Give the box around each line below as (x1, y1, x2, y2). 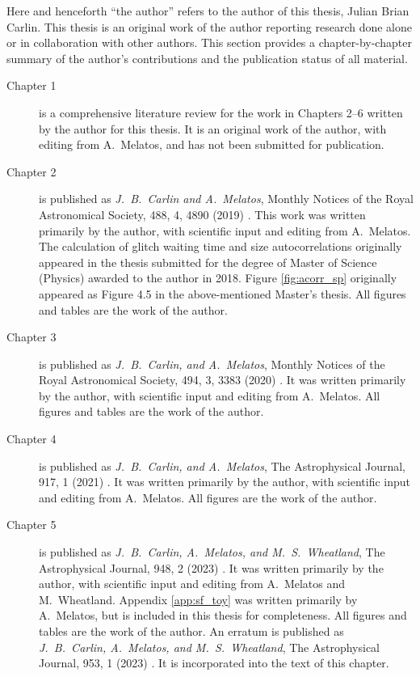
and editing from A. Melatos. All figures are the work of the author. (39, 489, 377, 506)
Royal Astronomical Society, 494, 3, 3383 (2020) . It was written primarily (39, 371, 406, 388)
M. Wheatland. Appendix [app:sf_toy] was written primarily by (39, 590, 358, 607)
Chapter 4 (6, 430, 57, 447)
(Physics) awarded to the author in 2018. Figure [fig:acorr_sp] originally (39, 269, 397, 286)
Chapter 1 (6, 77, 57, 94)
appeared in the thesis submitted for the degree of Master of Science (39, 253, 377, 270)
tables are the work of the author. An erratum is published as (39, 623, 344, 639)
